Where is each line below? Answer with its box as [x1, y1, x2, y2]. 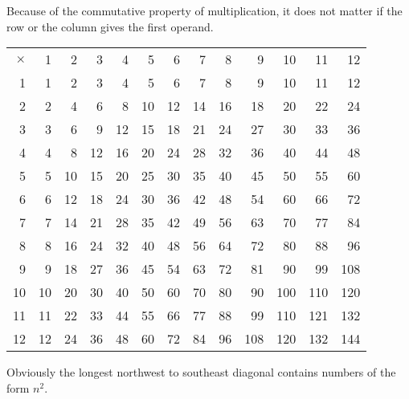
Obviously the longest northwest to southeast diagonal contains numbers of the [6, 364, 396, 381]
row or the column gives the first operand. [6, 18, 214, 35]
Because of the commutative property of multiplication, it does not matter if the [6, 2, 403, 18]
